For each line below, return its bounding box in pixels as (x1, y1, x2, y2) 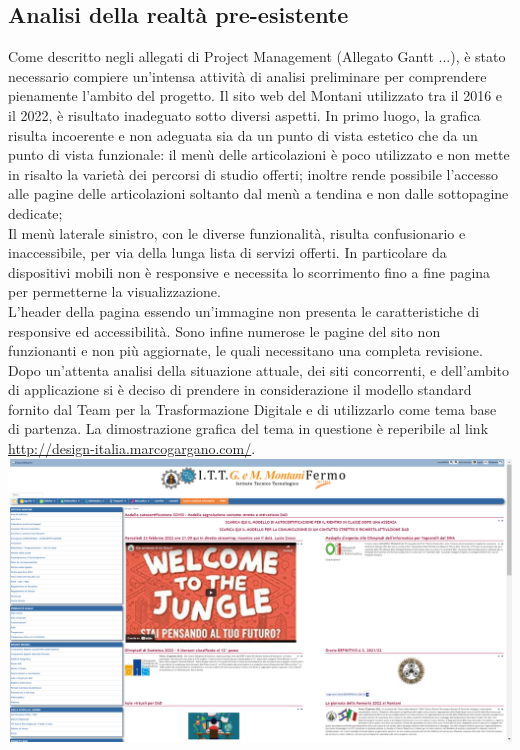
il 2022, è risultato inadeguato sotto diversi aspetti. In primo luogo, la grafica (8, 104, 481, 125)
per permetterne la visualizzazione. (8, 281, 221, 302)
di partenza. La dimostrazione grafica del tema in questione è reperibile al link (8, 418, 489, 439)
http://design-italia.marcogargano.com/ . (8, 438, 256, 459)
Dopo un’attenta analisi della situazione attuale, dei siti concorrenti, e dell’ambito (8, 359, 510, 380)
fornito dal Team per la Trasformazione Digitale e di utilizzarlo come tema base (8, 398, 497, 419)
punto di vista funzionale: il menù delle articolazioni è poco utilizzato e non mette (8, 144, 510, 165)
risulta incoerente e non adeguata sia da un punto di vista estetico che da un (8, 124, 478, 145)
